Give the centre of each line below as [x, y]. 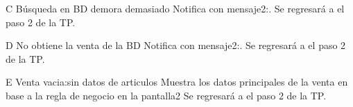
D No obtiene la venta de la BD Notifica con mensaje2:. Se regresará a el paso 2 [176, 45]
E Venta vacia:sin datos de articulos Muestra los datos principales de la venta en [177, 82]
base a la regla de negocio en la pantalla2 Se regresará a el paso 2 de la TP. [166, 95]
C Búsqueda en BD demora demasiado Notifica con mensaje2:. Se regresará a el [175, 8]
